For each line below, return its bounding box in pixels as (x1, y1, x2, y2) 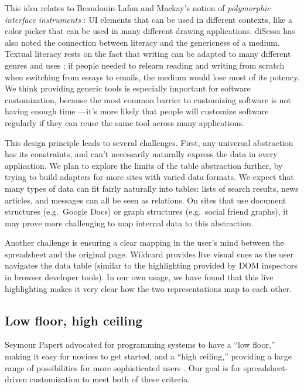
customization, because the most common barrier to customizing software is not (5, 93, 292, 106)
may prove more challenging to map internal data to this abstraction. (5, 216, 254, 229)
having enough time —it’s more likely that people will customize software (5, 105, 269, 117)
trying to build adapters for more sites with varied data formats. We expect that (5, 171, 294, 183)
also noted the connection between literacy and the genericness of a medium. (5, 36, 280, 48)
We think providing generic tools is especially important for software (5, 82, 251, 94)
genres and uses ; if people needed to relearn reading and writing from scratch (5, 59, 285, 71)
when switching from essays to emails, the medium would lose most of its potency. (5, 70, 300, 83)
